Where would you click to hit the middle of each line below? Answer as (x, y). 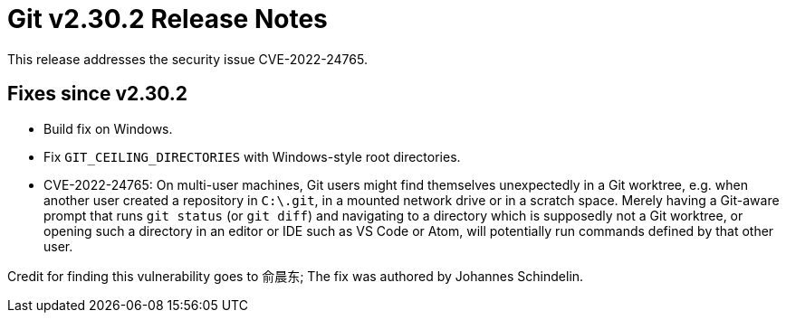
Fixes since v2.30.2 (98, 94)
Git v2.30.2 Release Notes (168, 19)
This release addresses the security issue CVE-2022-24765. (187, 59)
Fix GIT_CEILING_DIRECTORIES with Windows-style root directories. (252, 156)
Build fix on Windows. (108, 128)
